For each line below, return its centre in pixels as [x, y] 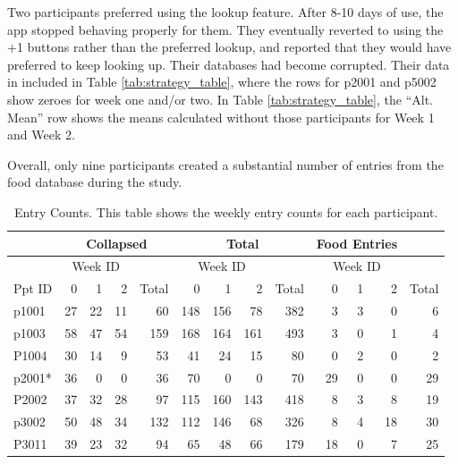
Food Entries [357, 243]
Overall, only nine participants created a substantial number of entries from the [225, 164]
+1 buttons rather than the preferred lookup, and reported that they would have [229, 47]
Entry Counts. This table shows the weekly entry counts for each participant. [226, 211]
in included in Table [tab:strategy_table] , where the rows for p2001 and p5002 [222, 82]
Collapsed [117, 243]
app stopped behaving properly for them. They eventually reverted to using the [225, 29]
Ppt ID [33, 288]
